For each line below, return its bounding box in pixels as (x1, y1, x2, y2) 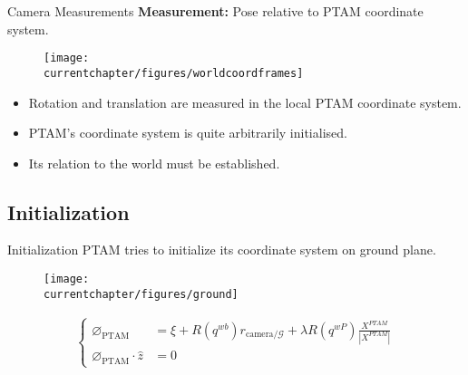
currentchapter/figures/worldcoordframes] (44, 66, 304, 80)
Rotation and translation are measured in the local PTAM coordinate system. (28, 92, 462, 111)
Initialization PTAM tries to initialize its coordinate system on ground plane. (7, 240, 436, 259)
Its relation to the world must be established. (28, 153, 280, 172)
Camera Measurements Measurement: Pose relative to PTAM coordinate (7, 2, 424, 20)
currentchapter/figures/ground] (44, 287, 239, 301)
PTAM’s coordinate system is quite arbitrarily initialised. (28, 123, 347, 142)
